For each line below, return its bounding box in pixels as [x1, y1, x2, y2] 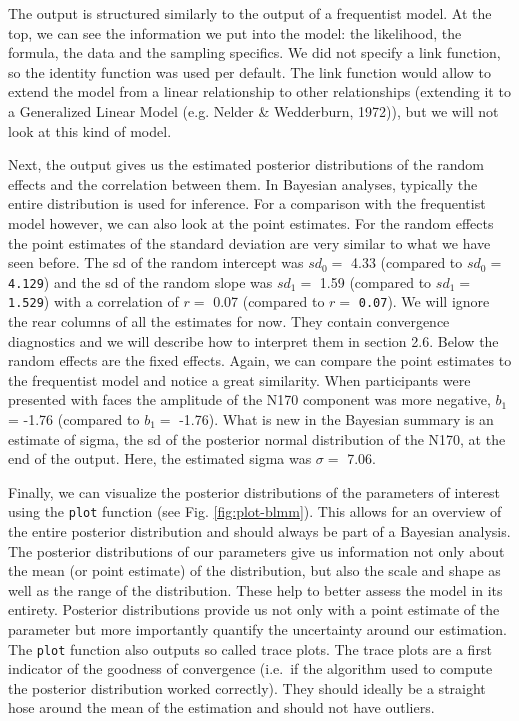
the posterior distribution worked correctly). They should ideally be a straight [8, 677, 486, 698]
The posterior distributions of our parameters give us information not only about [8, 540, 505, 561]
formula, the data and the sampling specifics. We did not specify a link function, [8, 42, 501, 63]
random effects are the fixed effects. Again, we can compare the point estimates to [8, 350, 512, 371]
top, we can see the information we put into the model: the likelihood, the [8, 22, 462, 43]
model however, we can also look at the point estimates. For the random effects [8, 212, 494, 233]
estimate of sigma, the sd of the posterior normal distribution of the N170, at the [8, 428, 506, 449]
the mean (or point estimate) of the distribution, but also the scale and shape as [8, 560, 501, 581]
